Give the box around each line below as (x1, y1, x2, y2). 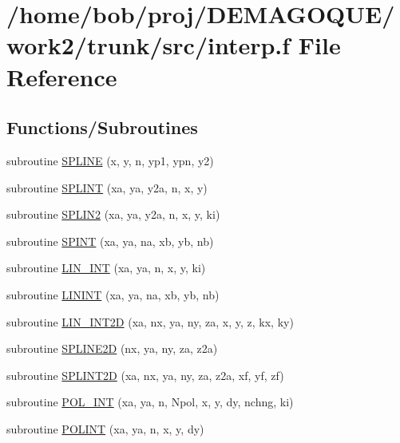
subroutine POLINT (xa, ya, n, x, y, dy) (6, 420, 204, 437)
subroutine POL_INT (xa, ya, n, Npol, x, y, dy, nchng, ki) (6, 394, 294, 410)
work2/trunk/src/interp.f (6, 29, 291, 61)
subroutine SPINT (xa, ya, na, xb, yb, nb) (6, 232, 214, 249)
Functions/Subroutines (6, 115, 198, 140)
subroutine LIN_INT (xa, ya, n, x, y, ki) (6, 259, 206, 276)
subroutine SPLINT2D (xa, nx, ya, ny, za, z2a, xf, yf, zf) (6, 366, 284, 383)
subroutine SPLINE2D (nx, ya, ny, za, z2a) (6, 340, 218, 357)
